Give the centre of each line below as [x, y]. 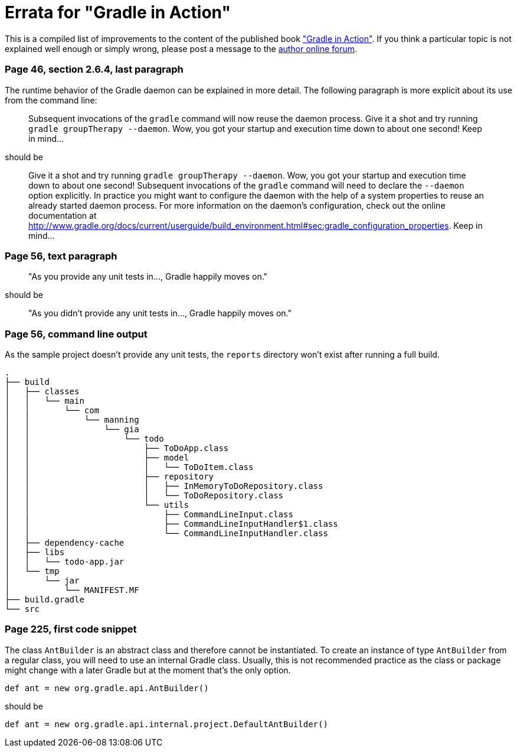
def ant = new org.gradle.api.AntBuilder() [107, 688]
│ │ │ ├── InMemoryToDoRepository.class [164, 486]
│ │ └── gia [72, 429]
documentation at [63, 215]
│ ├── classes [42, 391]
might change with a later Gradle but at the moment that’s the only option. [148, 670]
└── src [22, 609]
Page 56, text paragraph [61, 256]
